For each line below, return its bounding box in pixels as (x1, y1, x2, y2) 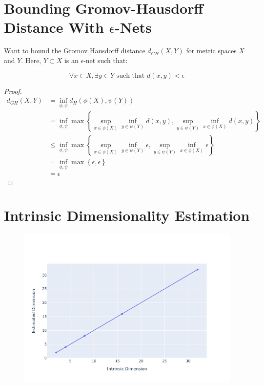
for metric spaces (186, 45, 237, 56)
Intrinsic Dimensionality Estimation (4, 205, 250, 225)
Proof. (4, 86, 22, 96)
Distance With (4, 17, 104, 37)
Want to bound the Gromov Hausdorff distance (4, 45, 145, 56)
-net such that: (83, 55, 128, 65)
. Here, (21, 55, 41, 65)
